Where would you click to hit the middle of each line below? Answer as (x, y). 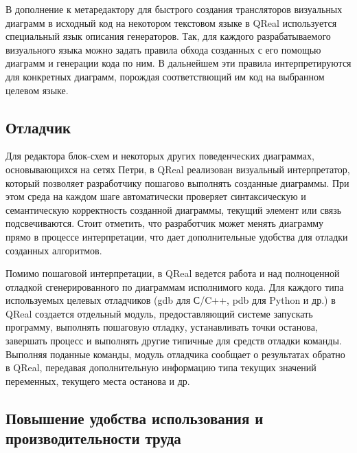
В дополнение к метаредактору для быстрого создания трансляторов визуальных (174, 9)
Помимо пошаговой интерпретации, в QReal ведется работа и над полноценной (173, 273)
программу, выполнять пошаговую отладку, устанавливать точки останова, (162, 327)
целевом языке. (37, 90)
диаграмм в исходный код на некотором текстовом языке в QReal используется (171, 22)
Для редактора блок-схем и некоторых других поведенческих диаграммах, (160, 156)
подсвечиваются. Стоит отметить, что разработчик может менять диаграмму (165, 223)
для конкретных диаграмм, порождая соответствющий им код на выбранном (165, 76)
